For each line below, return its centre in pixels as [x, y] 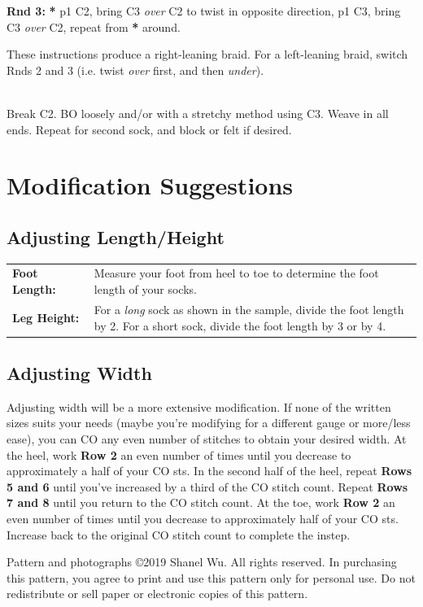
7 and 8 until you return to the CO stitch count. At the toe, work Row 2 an [201, 502]
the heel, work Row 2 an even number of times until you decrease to [179, 454]
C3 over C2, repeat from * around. [94, 26]
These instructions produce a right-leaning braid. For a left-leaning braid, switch [207, 54]
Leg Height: [46, 317]
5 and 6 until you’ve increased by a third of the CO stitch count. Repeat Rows [207, 486]
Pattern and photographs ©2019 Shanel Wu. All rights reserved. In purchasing [202, 562]
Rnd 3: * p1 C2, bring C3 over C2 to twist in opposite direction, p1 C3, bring [204, 11]
